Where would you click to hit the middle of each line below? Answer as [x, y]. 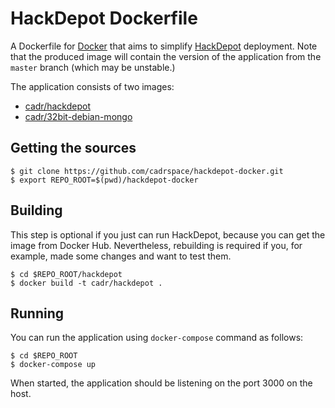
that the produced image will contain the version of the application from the [166, 56]
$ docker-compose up [53, 365]
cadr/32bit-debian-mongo [78, 116]
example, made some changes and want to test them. [121, 256]
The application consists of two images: [92, 86]
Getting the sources [73, 148]
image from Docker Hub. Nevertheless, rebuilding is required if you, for [156, 245]
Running [37, 313]
